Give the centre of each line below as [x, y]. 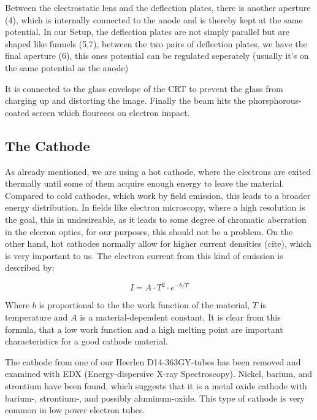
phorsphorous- [275, 100]
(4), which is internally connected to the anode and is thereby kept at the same [154, 19]
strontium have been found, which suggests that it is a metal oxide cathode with [156, 385]
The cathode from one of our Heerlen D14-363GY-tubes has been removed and [153, 361]
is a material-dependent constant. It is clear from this [180, 317]
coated [17, 112]
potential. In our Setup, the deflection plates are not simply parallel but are [147, 32]
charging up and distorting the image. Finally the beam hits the [125, 100]
